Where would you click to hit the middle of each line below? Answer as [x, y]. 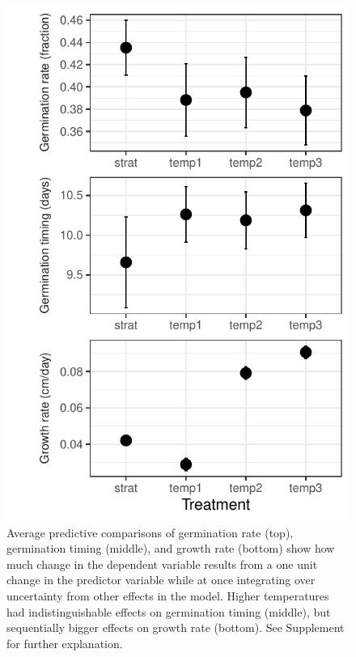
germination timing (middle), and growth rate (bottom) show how [171, 548]
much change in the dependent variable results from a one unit [162, 564]
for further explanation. [65, 643]
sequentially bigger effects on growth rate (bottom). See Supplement [176, 627]
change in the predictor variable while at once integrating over [161, 580]
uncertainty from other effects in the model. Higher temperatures [168, 595]
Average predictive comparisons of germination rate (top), [150, 532]
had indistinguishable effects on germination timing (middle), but [169, 611]
